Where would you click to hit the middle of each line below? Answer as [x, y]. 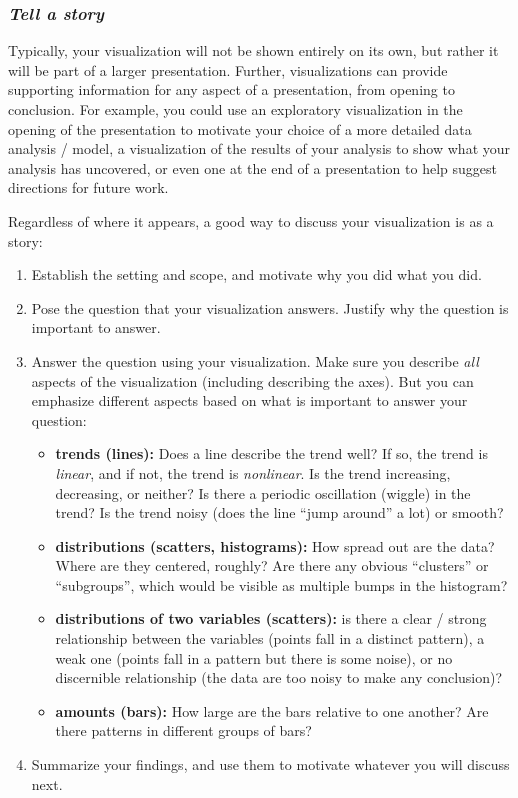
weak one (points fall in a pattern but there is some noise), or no [254, 657]
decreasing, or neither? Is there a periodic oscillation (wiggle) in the [263, 492]
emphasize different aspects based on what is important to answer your [249, 400]
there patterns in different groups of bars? [183, 730]
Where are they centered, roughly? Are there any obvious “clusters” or [272, 565]
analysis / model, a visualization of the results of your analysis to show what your [259, 148]
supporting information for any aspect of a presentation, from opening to [231, 89]
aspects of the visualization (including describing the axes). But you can [252, 380]
